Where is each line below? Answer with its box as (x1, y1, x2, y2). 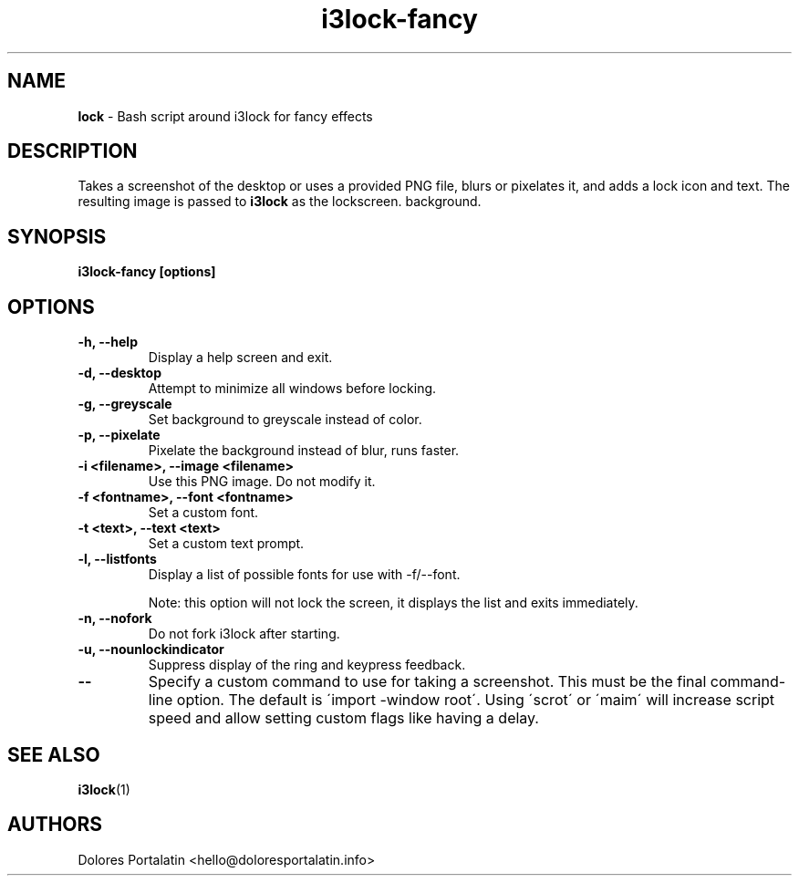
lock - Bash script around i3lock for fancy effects (78, 108, 373, 124)
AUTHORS (7, 813, 103, 836)
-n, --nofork (78, 610, 152, 627)
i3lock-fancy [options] (78, 264, 216, 280)
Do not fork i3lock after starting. (148, 626, 340, 642)
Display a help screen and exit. (148, 349, 333, 366)
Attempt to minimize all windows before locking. (148, 380, 437, 397)
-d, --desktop (78, 365, 161, 381)
